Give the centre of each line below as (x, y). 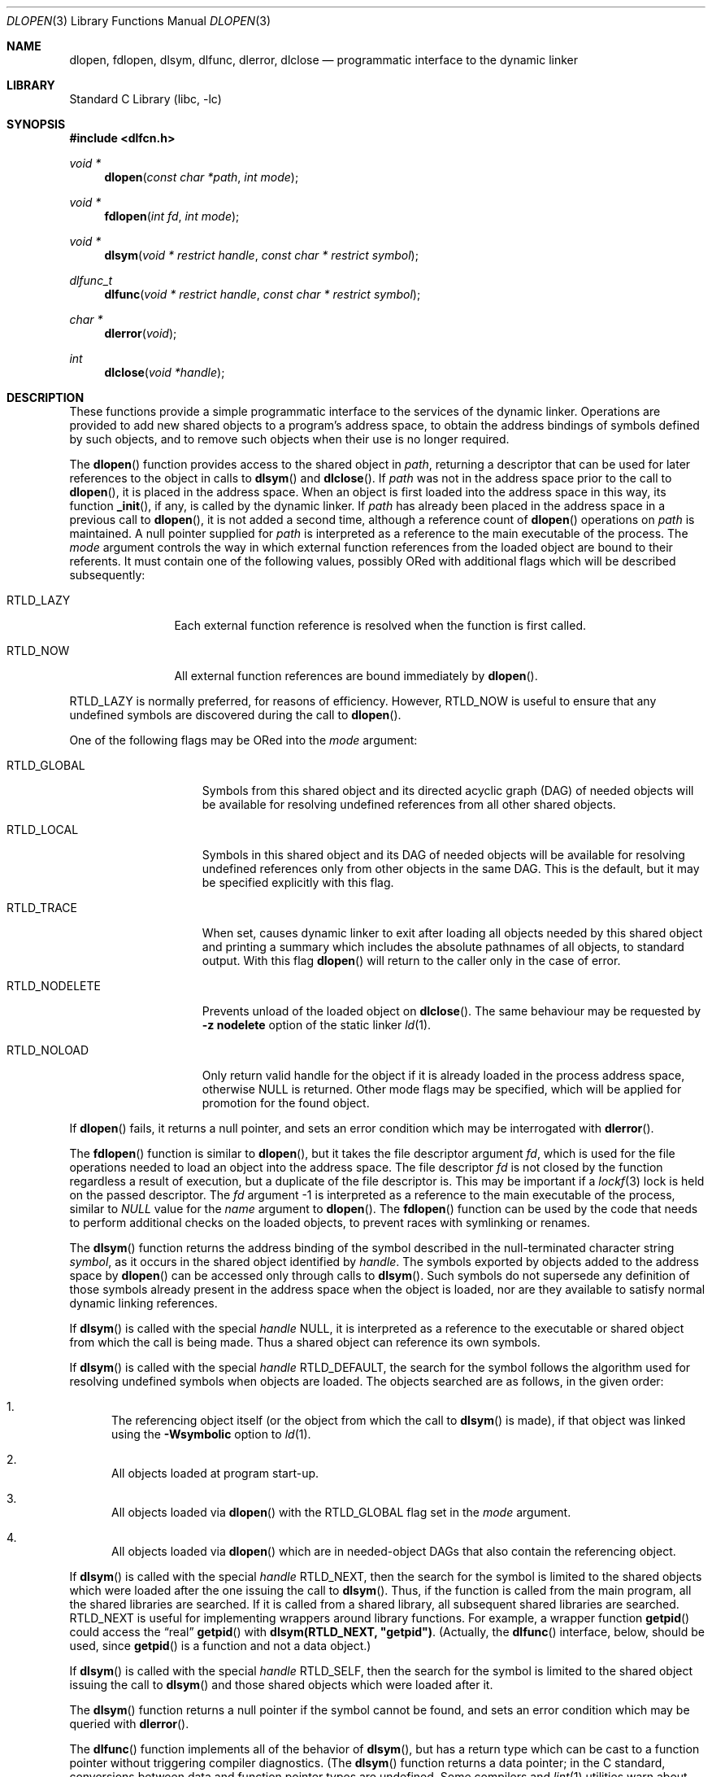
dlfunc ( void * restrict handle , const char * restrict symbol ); (263, 294)
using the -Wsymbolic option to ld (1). (211, 1434)
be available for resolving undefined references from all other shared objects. (409, 804)
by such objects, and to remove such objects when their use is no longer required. (289, 439)
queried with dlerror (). (129, 1724)
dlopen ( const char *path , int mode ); (202, 177)
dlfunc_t (91, 280)
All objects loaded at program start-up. (215, 1473)
